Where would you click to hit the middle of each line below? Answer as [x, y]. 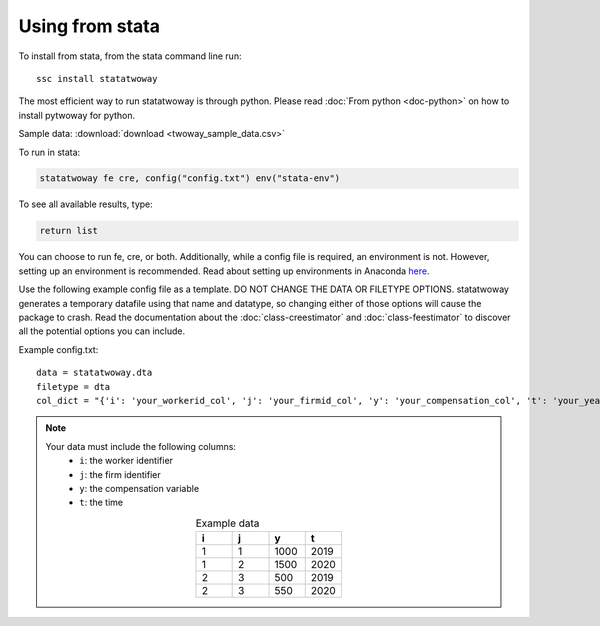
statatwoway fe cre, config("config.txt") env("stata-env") [190, 178]
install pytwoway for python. [77, 115]
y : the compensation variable [139, 488]
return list [69, 231]
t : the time [101, 502]
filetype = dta [73, 386]
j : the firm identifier [120, 474]
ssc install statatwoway [97, 78]
